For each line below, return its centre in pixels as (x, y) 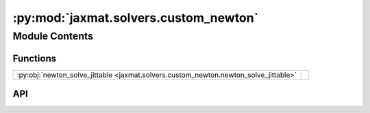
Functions (35, 58)
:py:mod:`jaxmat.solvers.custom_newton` (136, 18)
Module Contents (53, 36)
